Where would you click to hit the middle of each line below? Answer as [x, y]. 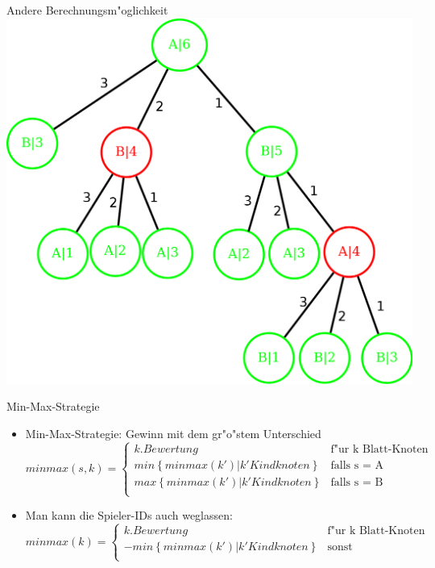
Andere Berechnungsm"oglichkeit [87, 10]
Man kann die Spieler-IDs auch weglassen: [129, 515]
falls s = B [357, 482]
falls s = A [357, 465]
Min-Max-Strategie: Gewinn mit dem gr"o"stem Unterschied [173, 434]
